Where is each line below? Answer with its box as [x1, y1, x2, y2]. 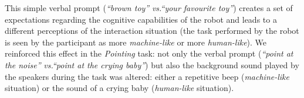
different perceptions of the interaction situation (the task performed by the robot [5, 24, 299, 37]
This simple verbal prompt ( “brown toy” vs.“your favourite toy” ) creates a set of [5, 2, 293, 13]
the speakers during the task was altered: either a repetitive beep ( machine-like [5, 70, 290, 82]
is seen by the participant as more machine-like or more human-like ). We [5, 36, 267, 48]
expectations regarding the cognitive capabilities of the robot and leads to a [5, 13, 277, 25]
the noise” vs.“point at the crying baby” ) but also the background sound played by [5, 58, 299, 71]
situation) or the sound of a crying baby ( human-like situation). [5, 82, 234, 94]
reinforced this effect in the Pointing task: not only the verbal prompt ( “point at [5, 47, 293, 60]
